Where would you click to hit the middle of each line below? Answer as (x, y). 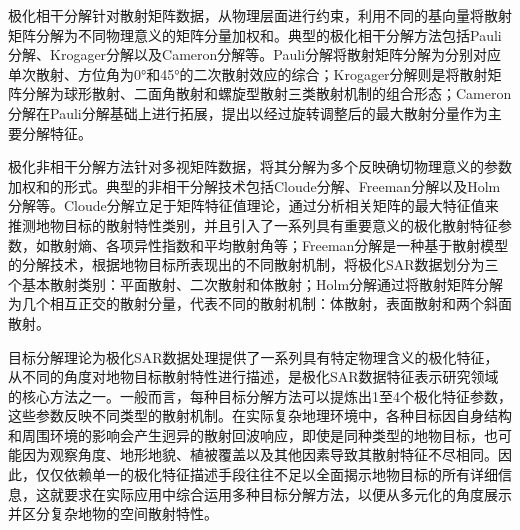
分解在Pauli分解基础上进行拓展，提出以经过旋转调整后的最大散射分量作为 (248, 112)
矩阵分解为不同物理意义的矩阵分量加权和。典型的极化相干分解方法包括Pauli (255, 34)
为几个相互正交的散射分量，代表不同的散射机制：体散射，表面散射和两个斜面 (260, 303)
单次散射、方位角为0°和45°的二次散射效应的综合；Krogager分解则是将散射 (248, 73)
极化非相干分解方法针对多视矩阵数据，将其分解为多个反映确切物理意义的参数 (260, 166)
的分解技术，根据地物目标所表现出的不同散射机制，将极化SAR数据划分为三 (253, 264)
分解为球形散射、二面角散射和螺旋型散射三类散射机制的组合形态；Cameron (266, 93)
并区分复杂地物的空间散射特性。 (113, 513)
